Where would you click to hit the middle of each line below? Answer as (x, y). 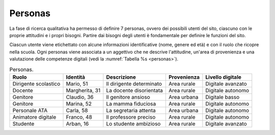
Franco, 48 (79, 117)
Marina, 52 (79, 104)
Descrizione (121, 77)
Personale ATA (30, 110)
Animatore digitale (34, 117)
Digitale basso (223, 97)
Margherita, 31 (83, 90)
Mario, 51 (77, 84)
